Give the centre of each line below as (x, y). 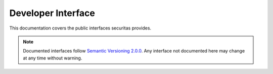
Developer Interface (52, 13)
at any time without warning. (53, 58)
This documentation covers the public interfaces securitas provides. (80, 28)
